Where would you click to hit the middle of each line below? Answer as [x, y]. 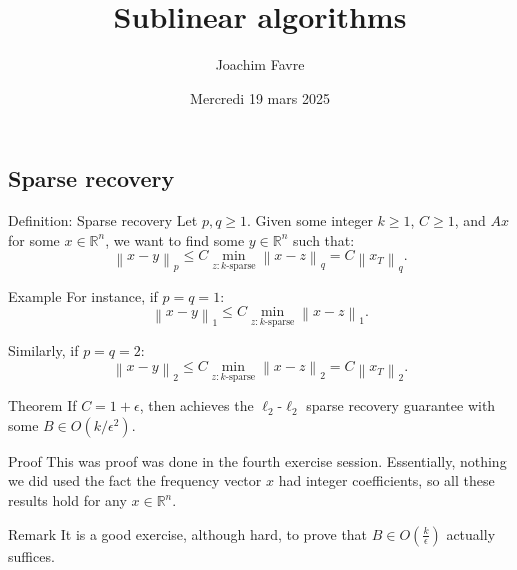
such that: [324, 239]
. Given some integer [310, 220]
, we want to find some [175, 239]
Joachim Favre [260, 64]
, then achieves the [196, 405]
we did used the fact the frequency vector [135, 480]
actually [471, 533]
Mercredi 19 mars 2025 [260, 97]
